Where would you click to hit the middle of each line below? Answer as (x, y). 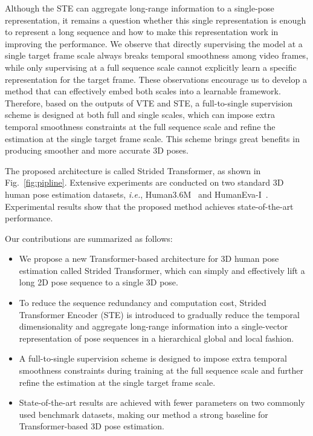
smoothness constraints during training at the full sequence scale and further (161, 370)
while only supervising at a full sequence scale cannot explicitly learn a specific (151, 67)
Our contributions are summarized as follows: (89, 238)
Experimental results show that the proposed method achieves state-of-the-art (149, 206)
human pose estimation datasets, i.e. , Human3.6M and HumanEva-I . (137, 194)
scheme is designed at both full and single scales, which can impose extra (140, 115)
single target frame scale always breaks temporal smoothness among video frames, (157, 55)
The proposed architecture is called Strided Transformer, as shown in (133, 170)
